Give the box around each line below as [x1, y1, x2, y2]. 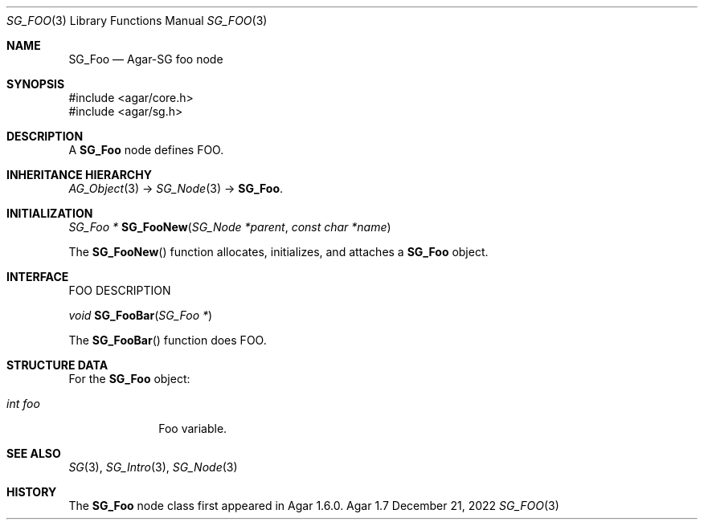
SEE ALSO [6, 446, 61, 460]
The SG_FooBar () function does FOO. [68, 333, 267, 347]
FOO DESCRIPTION [68, 283, 171, 297]
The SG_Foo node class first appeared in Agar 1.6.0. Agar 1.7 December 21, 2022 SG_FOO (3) [68, 499, 559, 512]
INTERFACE [6, 270, 69, 283]
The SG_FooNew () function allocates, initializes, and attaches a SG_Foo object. [68, 245, 489, 259]
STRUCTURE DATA [6, 358, 108, 372]
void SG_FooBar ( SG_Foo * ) [68, 308, 213, 322]
